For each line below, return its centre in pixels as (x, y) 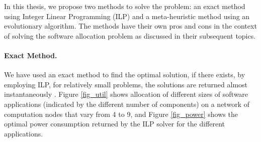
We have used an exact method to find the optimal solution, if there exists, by (125, 75)
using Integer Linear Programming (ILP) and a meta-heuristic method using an (127, 16)
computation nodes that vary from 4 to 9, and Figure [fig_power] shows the (121, 114)
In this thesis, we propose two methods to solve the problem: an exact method (125, 6)
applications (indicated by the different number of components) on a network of (127, 104)
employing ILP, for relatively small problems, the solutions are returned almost (126, 84)
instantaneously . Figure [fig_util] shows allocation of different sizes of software (126, 94)
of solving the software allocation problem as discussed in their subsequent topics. (130, 35)
